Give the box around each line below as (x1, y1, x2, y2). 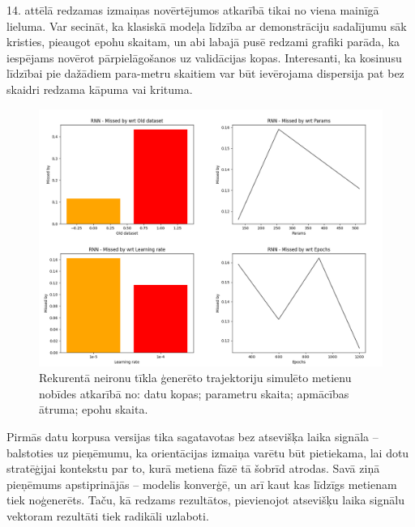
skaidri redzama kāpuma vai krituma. (6, 80, 193, 97)
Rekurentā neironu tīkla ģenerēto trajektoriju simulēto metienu (39, 369, 352, 386)
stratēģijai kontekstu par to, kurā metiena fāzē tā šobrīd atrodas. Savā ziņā (6, 460, 380, 477)
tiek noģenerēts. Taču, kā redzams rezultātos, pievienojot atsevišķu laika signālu (6, 491, 404, 508)
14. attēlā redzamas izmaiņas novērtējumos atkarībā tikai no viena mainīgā (6, 2, 379, 18)
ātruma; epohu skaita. (39, 401, 148, 418)
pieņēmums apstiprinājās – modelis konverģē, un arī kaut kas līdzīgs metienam (6, 475, 397, 492)
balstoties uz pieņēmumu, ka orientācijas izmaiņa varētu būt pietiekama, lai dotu (6, 444, 409, 461)
